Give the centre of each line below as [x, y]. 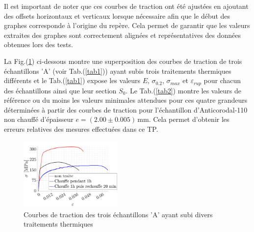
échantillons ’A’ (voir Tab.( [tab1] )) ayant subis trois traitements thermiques [118, 71]
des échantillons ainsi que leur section [60, 90]
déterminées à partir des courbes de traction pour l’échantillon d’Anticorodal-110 [126, 109]
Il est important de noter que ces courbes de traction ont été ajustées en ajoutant [126, 6]
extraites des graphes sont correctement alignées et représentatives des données [123, 35]
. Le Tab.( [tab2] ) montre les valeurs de [184, 90]
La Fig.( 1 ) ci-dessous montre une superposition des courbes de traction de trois [123, 61]
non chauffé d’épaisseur [39, 119]
